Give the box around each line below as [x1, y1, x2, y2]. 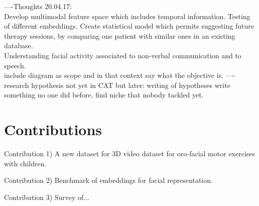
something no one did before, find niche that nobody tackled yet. [4, 89, 204, 100]
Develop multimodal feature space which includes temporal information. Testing [4, 11, 250, 21]
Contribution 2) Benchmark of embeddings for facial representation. [4, 175, 213, 185]
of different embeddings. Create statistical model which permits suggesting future [4, 21, 254, 31]
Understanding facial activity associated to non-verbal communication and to [4, 50, 241, 60]
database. [4, 40, 33, 51]
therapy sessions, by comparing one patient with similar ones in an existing [4, 30, 235, 41]
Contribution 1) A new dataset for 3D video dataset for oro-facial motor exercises [4, 148, 255, 159]
